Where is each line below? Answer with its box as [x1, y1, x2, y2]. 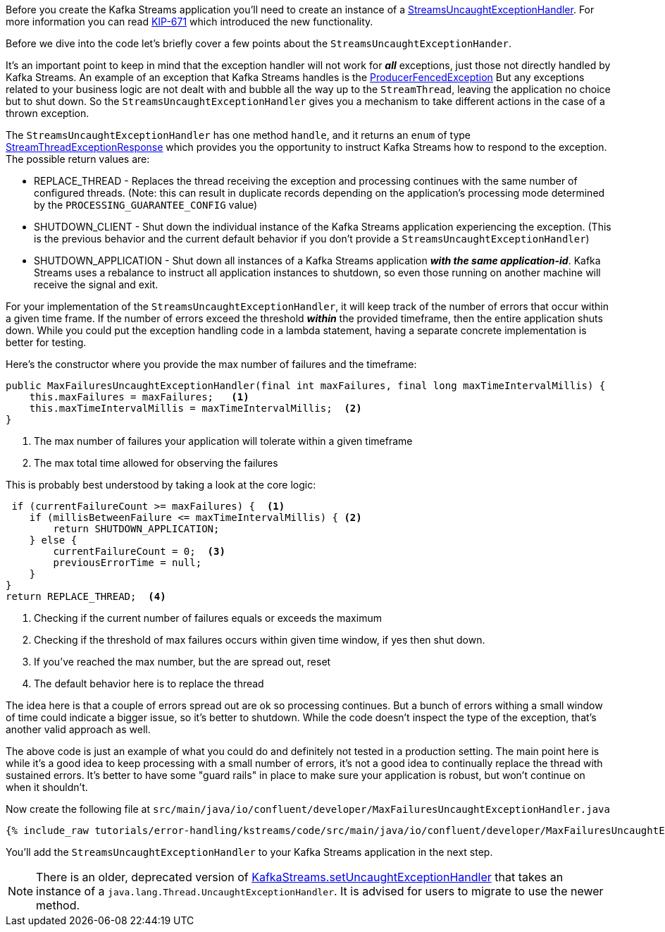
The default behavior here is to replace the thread [34, 677, 264, 689]
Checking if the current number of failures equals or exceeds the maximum [34, 612, 382, 624]
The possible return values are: [6, 153, 150, 165]
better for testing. [6, 336, 87, 348]
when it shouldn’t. [6, 781, 88, 793]
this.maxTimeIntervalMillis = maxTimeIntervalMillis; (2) [29, 403, 362, 414]
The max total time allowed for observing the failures [34, 457, 278, 469]
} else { [29, 534, 77, 546]
